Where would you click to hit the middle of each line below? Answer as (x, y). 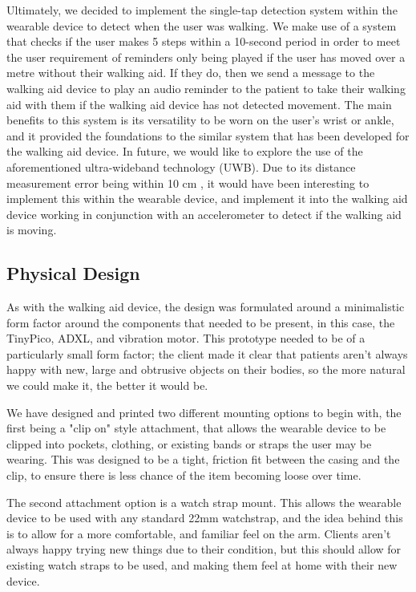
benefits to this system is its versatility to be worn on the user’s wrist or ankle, (200, 120)
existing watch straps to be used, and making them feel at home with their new (202, 565)
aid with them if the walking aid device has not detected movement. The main (199, 104)
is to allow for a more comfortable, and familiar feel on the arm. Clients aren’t (199, 533)
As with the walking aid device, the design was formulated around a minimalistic (206, 307)
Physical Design (73, 273)
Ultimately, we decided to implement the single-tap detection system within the (202, 10)
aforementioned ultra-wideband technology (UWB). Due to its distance (181, 166)
